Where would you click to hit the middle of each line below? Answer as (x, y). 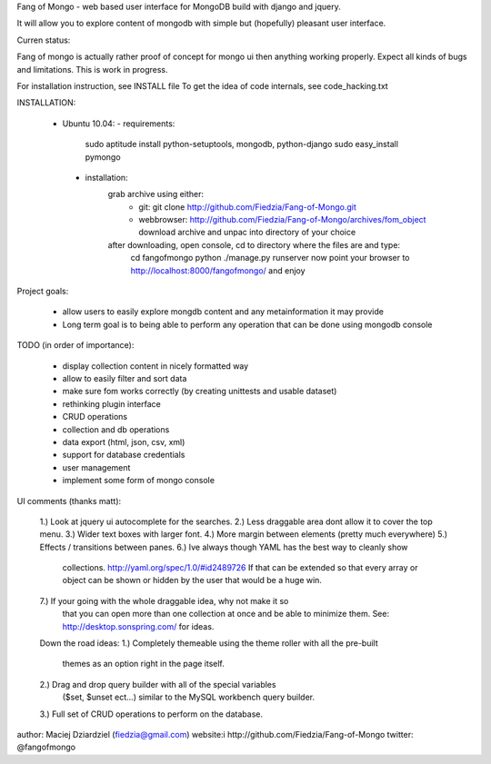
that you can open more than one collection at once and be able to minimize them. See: (226, 614)
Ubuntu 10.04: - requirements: (119, 124)
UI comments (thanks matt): (69, 501)
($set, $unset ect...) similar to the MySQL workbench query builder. (189, 697)
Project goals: (43, 292)
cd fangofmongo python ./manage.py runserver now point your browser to (270, 258)
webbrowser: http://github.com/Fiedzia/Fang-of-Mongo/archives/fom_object (282, 220)
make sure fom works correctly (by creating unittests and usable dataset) (200, 392)
